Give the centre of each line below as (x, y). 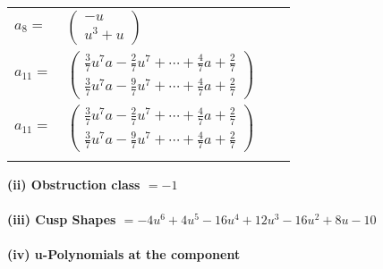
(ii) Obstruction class (74, 184)
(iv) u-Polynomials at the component (124, 254)
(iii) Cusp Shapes (62, 219)
